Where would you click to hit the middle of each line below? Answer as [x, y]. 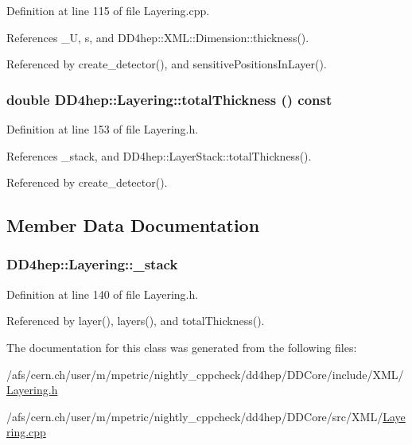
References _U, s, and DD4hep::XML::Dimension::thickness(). [158, 37]
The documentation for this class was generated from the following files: [182, 347]
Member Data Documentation [133, 225]
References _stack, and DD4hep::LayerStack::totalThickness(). [159, 155]
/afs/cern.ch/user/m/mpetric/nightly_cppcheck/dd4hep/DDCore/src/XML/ [195, 416]
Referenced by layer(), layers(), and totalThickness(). [136, 321]
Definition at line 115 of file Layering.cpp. [108, 10]
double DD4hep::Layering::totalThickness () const [169, 99]
